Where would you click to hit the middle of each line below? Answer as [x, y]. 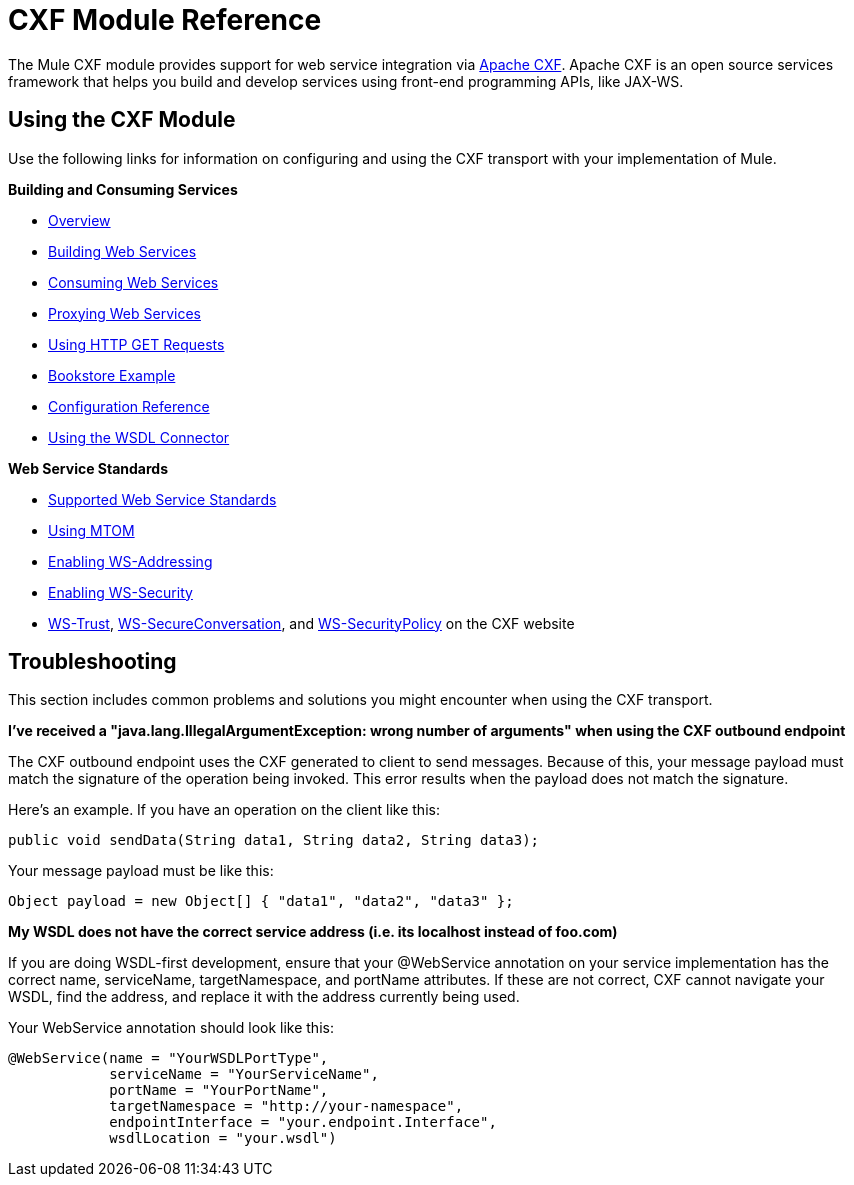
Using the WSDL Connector [139, 437]
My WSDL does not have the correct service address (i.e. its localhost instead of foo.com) [313, 932]
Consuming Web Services [133, 282]
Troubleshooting [92, 662]
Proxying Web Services [124, 313]
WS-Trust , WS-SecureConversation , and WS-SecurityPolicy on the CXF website [311, 623]
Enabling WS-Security [120, 592]
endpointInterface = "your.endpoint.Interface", [303, 1122]
